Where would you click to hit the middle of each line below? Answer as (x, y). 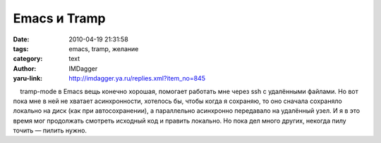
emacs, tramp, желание (104, 48)
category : (28, 59)
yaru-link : (28, 79)
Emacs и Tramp (59, 18)
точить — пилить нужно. (50, 130)
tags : (21, 48)
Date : (21, 39)
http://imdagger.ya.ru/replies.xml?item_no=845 (137, 79)
